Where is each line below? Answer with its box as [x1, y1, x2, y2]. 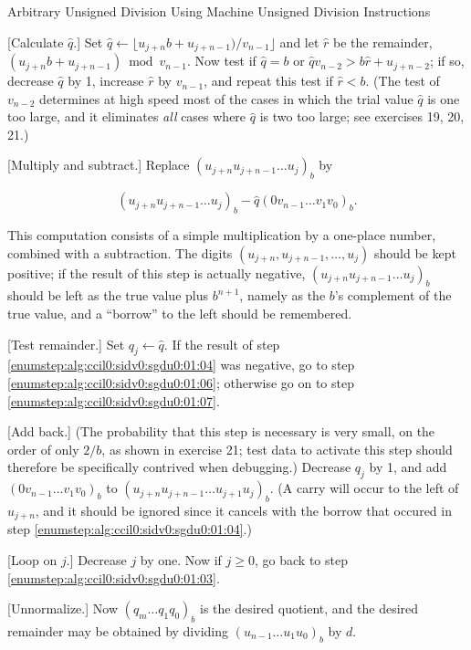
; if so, [429, 51, 465, 70]
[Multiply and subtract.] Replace [7, 155, 190, 174]
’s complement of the [334, 286, 452, 305]
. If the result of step [163, 334, 280, 353]
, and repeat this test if [204, 71, 333, 90]
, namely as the [239, 286, 326, 305]
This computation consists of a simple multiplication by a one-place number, [7, 225, 436, 245]
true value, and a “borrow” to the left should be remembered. [7, 304, 352, 322]
